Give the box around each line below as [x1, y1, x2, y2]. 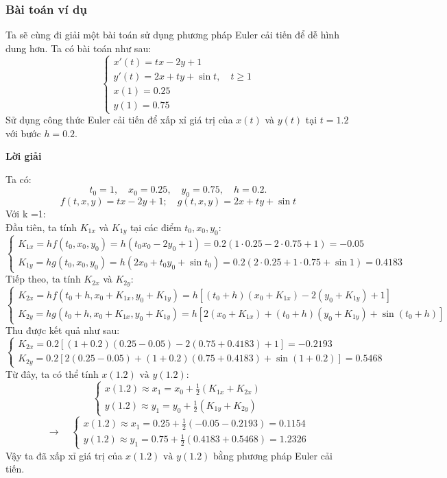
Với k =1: [5, 206, 46, 221]
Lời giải [5, 149, 42, 163]
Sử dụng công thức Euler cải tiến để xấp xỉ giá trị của [5, 112, 233, 127]
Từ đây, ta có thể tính [5, 366, 99, 381]
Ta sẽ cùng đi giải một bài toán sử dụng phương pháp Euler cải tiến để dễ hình [5, 27, 339, 42]
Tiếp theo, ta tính [5, 272, 81, 286]
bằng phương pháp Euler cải [213, 448, 333, 462]
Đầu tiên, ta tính [5, 219, 77, 234]
